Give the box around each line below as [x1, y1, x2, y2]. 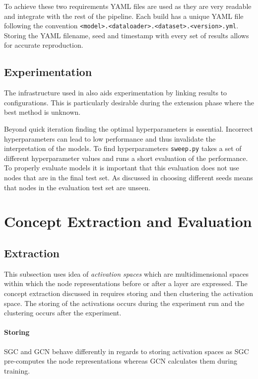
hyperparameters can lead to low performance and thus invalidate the [4, 133, 216, 144]
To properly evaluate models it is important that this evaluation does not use [4, 162, 239, 173]
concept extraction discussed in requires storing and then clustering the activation [4, 288, 253, 298]
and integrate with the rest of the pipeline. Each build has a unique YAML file [4, 10, 244, 21]
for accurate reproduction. [4, 40, 83, 50]
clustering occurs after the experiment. [4, 307, 122, 318]
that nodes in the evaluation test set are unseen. [4, 182, 151, 192]
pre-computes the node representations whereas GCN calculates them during [4, 356, 238, 366]
